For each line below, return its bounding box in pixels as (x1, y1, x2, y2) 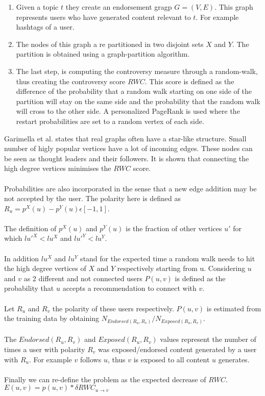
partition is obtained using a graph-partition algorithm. (16, 48, 190, 59)
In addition (4, 253, 39, 263)
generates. (218, 354, 250, 364)
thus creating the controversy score (16, 76, 126, 86)
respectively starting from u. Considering (117, 263, 246, 274)
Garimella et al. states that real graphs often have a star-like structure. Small (4, 133, 247, 143)
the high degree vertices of (4, 263, 86, 274)
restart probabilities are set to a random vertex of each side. (16, 115, 204, 126)
